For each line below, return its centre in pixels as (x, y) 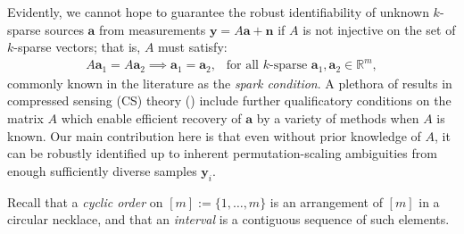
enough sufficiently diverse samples (102, 170)
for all (243, 66)
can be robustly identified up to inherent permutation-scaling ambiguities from (222, 153)
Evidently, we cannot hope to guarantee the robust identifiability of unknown (218, 12)
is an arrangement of (326, 201)
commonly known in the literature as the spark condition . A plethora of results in (230, 83)
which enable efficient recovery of (151, 117)
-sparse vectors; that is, (77, 47)
